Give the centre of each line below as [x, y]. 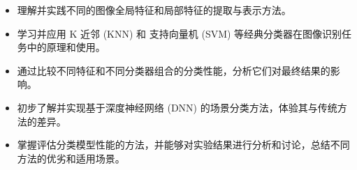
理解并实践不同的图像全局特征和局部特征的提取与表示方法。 [154, 10]
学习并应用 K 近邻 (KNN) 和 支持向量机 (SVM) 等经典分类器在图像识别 [180, 33]
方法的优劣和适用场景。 [71, 158]
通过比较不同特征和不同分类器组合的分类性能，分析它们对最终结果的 [174, 70]
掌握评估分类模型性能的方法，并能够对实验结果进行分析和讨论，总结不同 [183, 145]
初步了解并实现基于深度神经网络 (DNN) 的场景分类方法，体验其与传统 [177, 107]
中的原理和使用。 [66, 47]
